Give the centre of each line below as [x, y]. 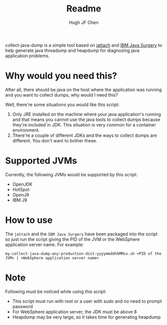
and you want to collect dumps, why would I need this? [62, 95]
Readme [84, 9]
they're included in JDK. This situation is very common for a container [84, 124]
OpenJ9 [21, 195]
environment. [26, 130]
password [23, 306]
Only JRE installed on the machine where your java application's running [86, 114]
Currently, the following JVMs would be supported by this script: [72, 174]
